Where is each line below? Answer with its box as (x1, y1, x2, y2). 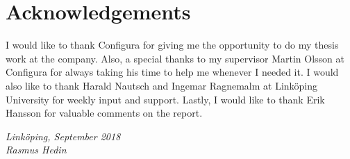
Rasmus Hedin (6, 142, 67, 157)
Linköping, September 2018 (6, 128, 121, 143)
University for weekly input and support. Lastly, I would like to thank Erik (6, 92, 325, 106)
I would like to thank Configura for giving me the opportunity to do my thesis (6, 37, 339, 52)
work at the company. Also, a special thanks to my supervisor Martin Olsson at (6, 51, 344, 65)
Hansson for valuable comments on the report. (6, 106, 203, 120)
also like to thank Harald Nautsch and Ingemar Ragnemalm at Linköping (6, 78, 318, 92)
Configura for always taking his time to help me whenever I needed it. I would (6, 65, 339, 79)
